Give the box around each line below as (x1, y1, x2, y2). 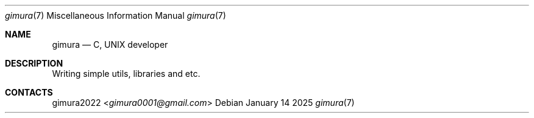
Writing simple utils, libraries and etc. (52, 68, 201, 79)
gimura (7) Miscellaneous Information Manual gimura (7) (5, 10, 226, 21)
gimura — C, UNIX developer (52, 39, 168, 50)
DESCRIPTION (5, 58, 63, 68)
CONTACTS (5, 87, 53, 97)
